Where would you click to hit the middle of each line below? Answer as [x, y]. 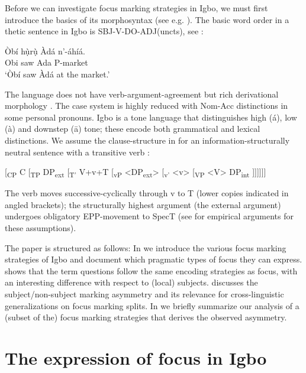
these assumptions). [41, 228]
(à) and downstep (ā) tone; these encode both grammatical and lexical [133, 129]
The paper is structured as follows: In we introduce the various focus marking [146, 247]
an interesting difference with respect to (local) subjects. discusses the [131, 282]
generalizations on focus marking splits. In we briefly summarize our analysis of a [152, 305]
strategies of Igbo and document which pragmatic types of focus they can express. [154, 259]
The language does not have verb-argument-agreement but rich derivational [142, 94]
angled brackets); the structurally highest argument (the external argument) [143, 204]
